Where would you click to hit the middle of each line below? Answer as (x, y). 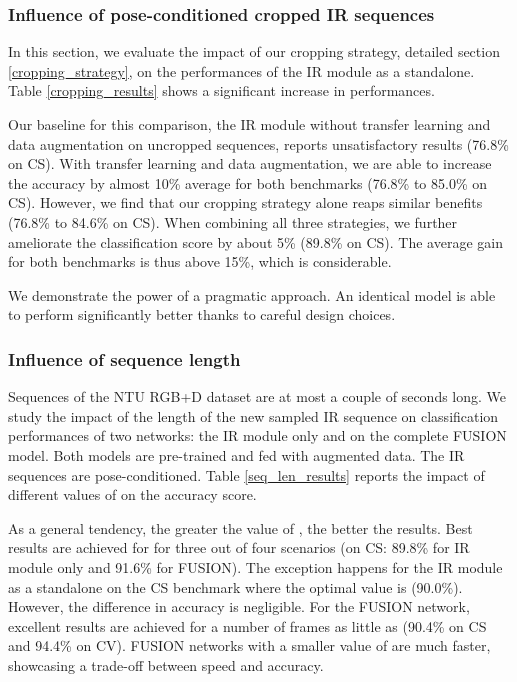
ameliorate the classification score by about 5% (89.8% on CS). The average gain (255, 241)
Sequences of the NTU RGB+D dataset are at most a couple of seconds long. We (257, 396)
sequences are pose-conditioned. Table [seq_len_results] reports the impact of (246, 474)
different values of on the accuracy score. (132, 494)
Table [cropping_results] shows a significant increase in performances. (221, 90)
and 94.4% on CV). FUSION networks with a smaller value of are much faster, (249, 645)
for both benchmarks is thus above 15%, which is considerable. (200, 261)
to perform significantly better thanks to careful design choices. (202, 314)
